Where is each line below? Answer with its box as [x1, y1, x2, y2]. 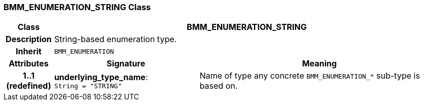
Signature [106, 58, 145, 69]
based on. [199, 81, 238, 91]
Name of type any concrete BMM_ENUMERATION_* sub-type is [199, 71, 420, 81]
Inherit [15, 46, 42, 57]
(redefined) [6, 81, 51, 91]
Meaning [302, 58, 337, 69]
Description [6, 34, 52, 45]
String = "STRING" [54, 82, 122, 90]
